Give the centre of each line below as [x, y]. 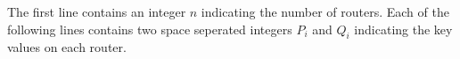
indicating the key [403, 29]
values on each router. [67, 47]
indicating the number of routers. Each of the [325, 11]
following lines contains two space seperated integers [150, 29]
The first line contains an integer [97, 11]
